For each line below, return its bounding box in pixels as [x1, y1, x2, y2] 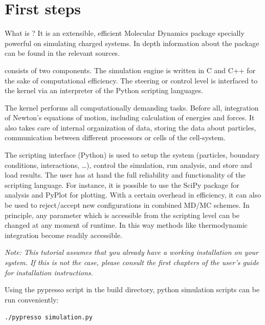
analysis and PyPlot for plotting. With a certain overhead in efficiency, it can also [5, 189, 261, 200]
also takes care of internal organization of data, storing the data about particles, [5, 122, 256, 133]
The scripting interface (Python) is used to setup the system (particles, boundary [5, 149, 260, 160]
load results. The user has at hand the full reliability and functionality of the [5, 169, 246, 180]
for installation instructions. [5, 267, 93, 277]
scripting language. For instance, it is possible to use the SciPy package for [5, 179, 239, 190]
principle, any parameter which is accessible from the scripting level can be [5, 209, 239, 220]
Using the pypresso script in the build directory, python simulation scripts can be [5, 284, 260, 295]
